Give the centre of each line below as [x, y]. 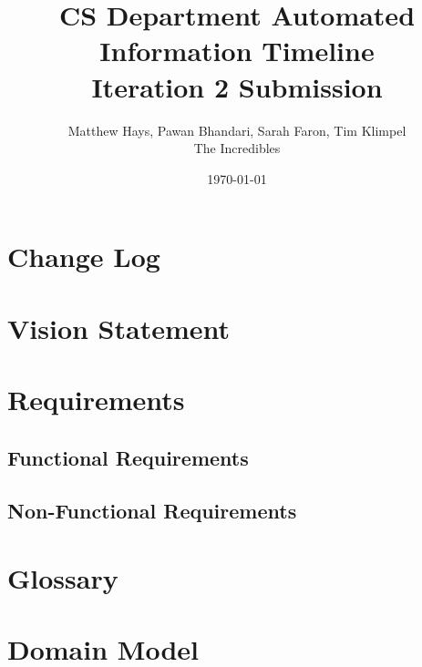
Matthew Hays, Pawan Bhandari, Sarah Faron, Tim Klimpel [237, 130]
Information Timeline [237, 51]
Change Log [84, 257]
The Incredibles [237, 148]
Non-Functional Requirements [152, 511]
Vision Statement [119, 328]
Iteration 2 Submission [237, 86]
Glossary [63, 577]
